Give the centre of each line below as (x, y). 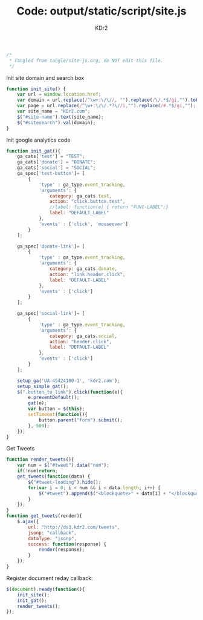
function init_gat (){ (34, 151)
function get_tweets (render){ (44, 516)
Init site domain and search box (45, 77)
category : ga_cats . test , (81, 196)
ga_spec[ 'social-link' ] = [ (51, 314)
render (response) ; (62, 550)
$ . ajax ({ (28, 522)
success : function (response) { (67, 544)
